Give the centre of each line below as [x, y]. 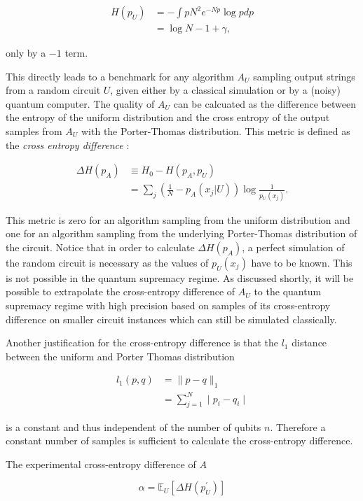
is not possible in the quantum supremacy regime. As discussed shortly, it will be [180, 277]
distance [309, 343]
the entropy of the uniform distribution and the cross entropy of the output [168, 117]
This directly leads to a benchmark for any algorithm [120, 76]
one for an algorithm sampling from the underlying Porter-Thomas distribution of [181, 233]
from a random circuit [53, 90]
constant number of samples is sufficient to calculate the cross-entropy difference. [179, 440]
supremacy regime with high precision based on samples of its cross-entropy [168, 305]
